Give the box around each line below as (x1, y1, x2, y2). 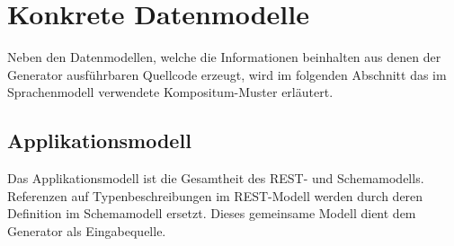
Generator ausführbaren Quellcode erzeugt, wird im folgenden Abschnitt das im (7, 65, 447, 83)
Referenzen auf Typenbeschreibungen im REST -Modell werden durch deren (7, 186, 423, 205)
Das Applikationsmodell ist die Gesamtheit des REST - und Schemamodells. (7, 169, 424, 188)
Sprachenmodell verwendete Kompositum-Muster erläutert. (7, 83, 334, 101)
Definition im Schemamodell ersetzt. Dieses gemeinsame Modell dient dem (7, 204, 416, 223)
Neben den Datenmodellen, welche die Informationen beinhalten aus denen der (7, 48, 441, 66)
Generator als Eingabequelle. (7, 221, 166, 240)
